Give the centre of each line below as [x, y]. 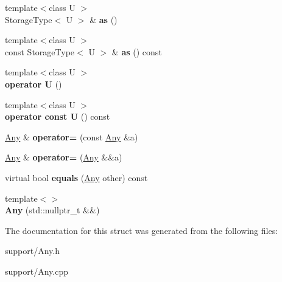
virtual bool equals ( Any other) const [76, 177]
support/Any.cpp [37, 271]
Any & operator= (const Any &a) [72, 136]
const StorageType [40, 51]
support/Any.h [32, 251]
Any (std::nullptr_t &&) [52, 210]
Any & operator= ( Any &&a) [64, 157]
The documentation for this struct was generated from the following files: [142, 230]
